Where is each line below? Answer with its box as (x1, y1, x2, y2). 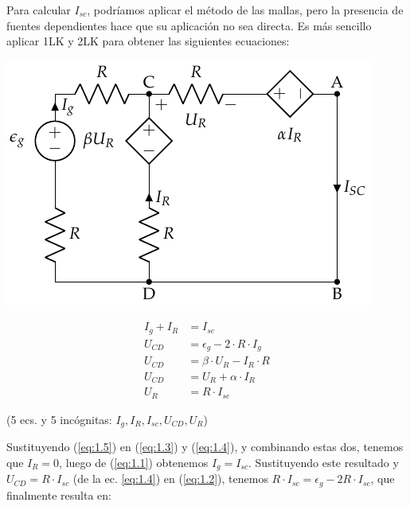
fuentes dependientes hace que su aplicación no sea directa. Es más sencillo (6, 17, 372, 33)
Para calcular (6, 2, 71, 18)
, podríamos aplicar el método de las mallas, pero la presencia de (87, 2, 404, 18)
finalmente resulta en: (6, 486, 111, 503)
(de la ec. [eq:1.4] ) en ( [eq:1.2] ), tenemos (72, 470, 268, 487)
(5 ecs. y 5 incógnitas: (6, 411, 112, 427)
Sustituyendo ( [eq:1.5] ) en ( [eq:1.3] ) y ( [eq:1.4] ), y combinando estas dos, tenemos (6, 438, 404, 455)
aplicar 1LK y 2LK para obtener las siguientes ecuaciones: (6, 33, 290, 49)
